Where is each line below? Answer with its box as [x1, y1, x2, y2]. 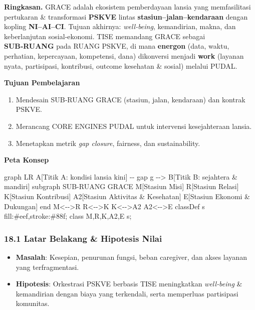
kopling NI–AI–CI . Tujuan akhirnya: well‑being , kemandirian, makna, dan [4, 21, 236, 32]
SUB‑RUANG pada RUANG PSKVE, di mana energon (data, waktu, [4, 41, 229, 51]
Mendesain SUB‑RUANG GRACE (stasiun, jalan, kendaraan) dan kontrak [16, 94, 245, 104]
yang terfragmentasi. [16, 261, 79, 272]
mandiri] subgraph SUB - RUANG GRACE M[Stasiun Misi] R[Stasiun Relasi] [4, 181, 239, 192]
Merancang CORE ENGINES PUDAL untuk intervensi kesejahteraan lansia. [16, 120, 252, 131]
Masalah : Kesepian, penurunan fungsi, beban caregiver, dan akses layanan [16, 251, 247, 262]
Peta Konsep [4, 154, 49, 165]
